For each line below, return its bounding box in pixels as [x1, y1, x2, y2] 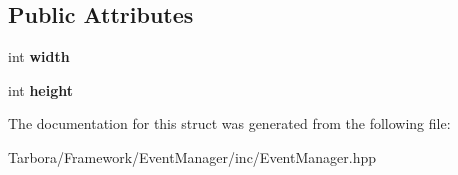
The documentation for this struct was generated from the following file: [8, 113, 451, 134]
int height [8, 79, 74, 100]
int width [8, 46, 70, 67]
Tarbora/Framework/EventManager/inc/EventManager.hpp [8, 146, 377, 167]
